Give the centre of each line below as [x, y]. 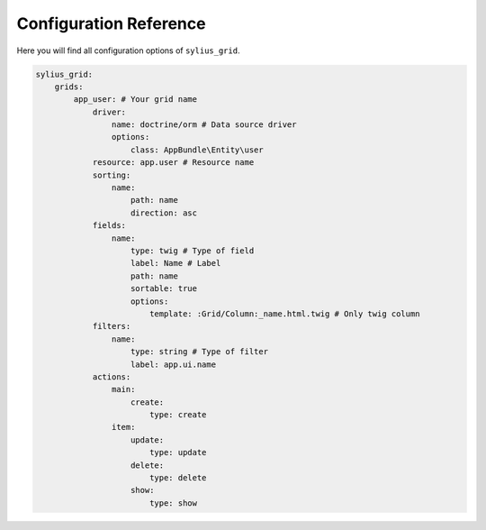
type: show [173, 503]
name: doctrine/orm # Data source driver [204, 125]
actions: [112, 377]
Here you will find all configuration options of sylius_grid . [128, 50]
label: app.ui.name [173, 364]
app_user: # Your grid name [135, 100]
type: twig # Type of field [193, 251]
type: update [178, 452]
